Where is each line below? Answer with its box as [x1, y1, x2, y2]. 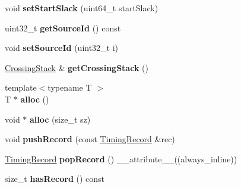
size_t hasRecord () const [5, 172, 105, 185]
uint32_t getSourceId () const [5, 21, 121, 34]
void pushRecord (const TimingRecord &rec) [5, 133, 175, 145]
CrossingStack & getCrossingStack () [5, 61, 148, 73]
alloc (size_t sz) [30, 113, 91, 125]
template [5, 81, 37, 94]
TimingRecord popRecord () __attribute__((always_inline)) [5, 152, 237, 165]
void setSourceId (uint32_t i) [5, 41, 119, 54]
